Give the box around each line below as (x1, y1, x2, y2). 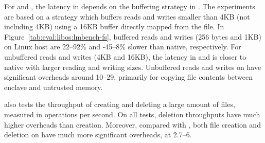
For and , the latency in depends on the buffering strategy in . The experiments (4, 1, 255, 11)
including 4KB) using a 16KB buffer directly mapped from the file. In (4, 21, 224, 32)
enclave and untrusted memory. (4, 81, 103, 92)
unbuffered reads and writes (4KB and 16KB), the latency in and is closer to (4, 51, 246, 62)
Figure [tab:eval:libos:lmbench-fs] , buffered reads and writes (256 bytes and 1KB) (4, 31, 261, 42)
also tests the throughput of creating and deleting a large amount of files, (4, 99, 235, 110)
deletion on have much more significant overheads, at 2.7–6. (4, 129, 192, 140)
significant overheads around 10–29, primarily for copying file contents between (4, 71, 253, 82)
